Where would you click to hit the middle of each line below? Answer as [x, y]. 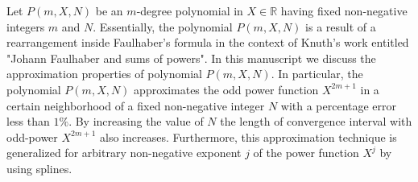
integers [26, 26]
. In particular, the [317, 74]
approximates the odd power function [226, 89]
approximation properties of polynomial [104, 74]
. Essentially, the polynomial [163, 26]
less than [28, 121]
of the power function [306, 153]
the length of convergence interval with [316, 121]
